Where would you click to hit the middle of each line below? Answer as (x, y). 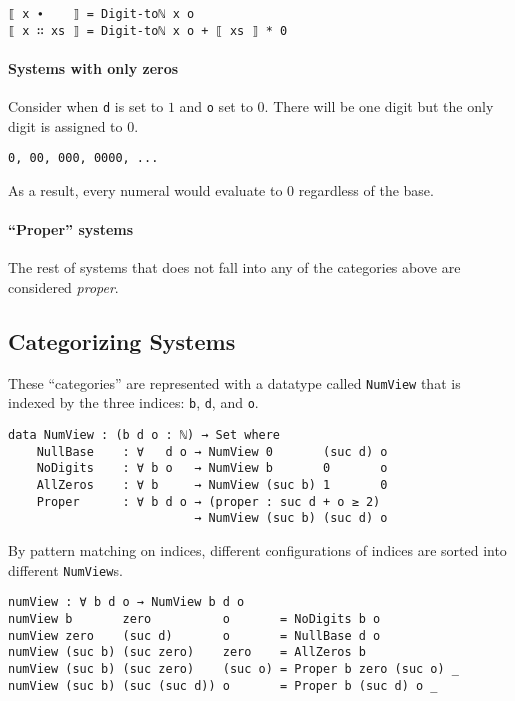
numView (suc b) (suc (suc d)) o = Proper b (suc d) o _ (223, 685)
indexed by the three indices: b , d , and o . (133, 402)
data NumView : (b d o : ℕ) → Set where (144, 435)
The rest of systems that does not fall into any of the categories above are (234, 267)
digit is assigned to (65, 125)
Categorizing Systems (122, 340)
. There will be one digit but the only (379, 106)
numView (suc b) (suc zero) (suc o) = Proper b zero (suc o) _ (234, 668)
